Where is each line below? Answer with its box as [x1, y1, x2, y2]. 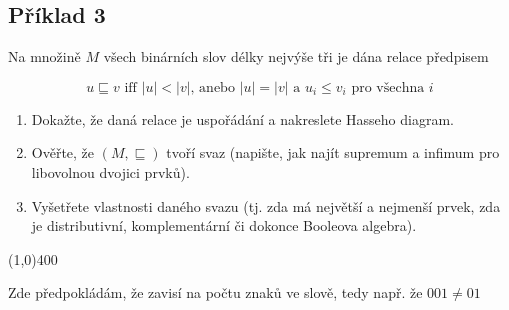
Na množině [8, 46, 81, 67]
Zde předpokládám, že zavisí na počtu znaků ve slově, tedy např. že [8, 282, 423, 303]
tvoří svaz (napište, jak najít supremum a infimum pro [166, 142, 500, 163]
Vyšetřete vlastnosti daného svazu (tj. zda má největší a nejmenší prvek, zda [31, 195, 501, 216]
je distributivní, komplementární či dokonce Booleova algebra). [31, 215, 417, 236]
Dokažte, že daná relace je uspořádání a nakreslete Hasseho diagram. [31, 108, 454, 129]
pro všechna [351, 80, 425, 95]
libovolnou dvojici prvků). [31, 161, 190, 182]
